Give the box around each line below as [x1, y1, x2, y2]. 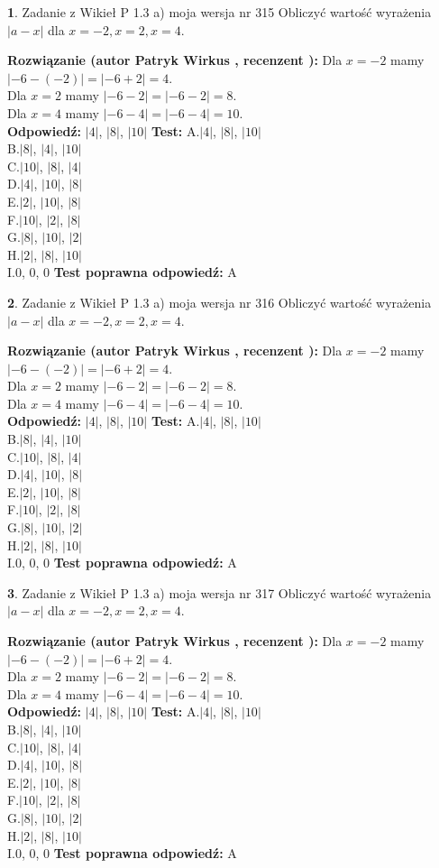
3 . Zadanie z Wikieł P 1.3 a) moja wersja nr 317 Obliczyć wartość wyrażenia [7, 583, 432, 602]
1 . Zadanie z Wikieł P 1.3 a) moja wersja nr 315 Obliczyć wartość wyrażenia [7, 3, 432, 21]
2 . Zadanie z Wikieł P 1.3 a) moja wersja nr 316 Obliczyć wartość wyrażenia [7, 292, 432, 311]
